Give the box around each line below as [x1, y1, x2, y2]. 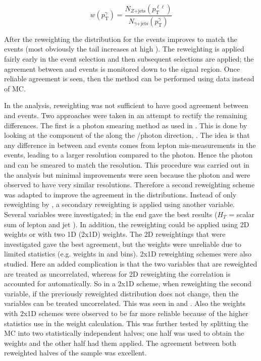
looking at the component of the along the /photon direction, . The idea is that [4, 130, 250, 140]
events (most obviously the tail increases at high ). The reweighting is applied [4, 43, 244, 54]
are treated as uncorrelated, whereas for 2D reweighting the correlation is [4, 268, 231, 279]
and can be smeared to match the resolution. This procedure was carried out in [4, 160, 249, 170]
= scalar [229, 209, 254, 219]
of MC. [4, 83, 26, 93]
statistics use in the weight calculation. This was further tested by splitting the [4, 318, 248, 328]
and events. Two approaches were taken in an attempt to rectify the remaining [4, 110, 247, 121]
